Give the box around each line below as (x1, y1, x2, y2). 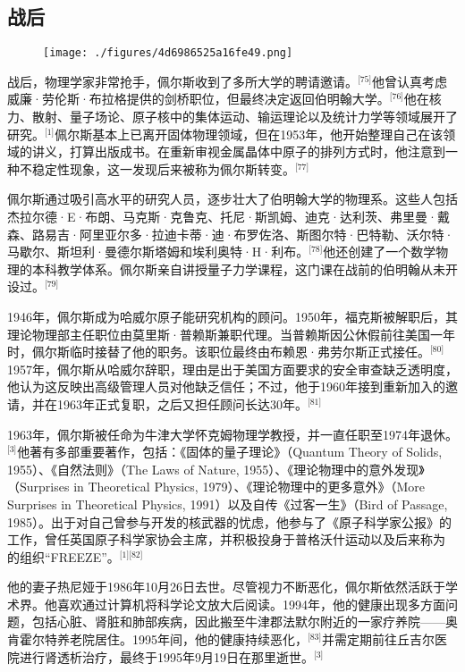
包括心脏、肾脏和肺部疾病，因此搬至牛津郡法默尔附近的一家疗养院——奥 (31, 612, 458, 631)
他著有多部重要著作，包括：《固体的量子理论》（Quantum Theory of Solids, (17, 442, 443, 461)
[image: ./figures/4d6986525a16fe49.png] (43, 46, 293, 60)
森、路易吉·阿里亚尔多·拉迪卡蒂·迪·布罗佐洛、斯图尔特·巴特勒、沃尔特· (7, 224, 454, 243)
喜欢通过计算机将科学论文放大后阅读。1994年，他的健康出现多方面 (56, 594, 445, 613)
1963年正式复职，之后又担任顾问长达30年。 (56, 394, 308, 413)
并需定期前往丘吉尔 (322, 630, 435, 649)
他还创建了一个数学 (323, 242, 436, 261)
